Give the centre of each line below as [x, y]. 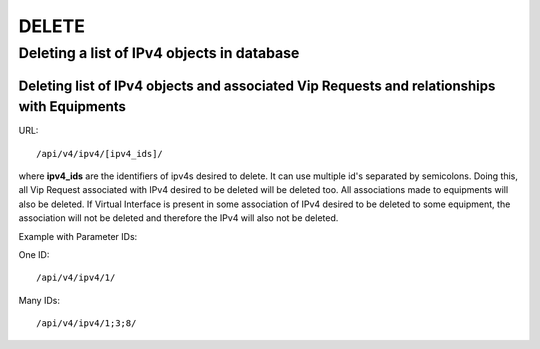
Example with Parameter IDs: [78, 236]
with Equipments [72, 106]
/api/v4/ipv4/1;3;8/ [86, 323]
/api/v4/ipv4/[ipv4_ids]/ [100, 153]
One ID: [34, 255]
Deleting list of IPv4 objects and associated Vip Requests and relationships [257, 85]
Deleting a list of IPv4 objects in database [159, 53]
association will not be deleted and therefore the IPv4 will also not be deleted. [178, 218]
